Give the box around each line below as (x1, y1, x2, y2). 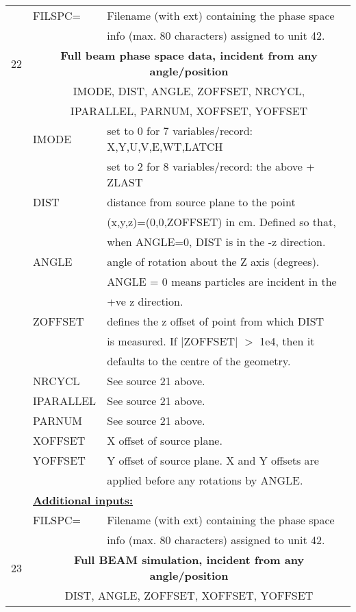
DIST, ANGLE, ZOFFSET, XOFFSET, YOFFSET (64, 587, 314, 603)
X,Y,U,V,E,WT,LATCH (107, 138, 223, 154)
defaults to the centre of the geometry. (107, 353, 291, 369)
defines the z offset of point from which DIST (107, 313, 325, 329)
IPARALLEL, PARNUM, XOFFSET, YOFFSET (70, 103, 308, 119)
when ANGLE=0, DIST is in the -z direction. (107, 234, 326, 249)
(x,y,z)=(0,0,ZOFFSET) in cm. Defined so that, (107, 214, 336, 230)
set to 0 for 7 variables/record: (107, 123, 253, 138)
